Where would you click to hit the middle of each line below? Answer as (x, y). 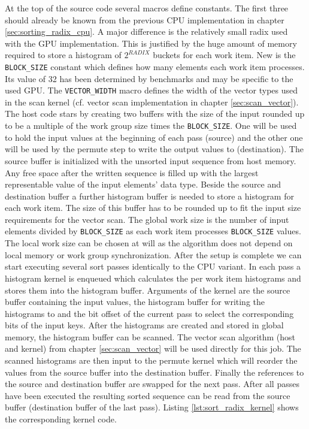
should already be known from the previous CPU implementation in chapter (145, 19)
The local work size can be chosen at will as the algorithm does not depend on (149, 243)
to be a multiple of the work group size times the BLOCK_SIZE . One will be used (151, 126)
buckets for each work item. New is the (224, 55)
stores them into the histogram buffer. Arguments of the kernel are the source (148, 290)
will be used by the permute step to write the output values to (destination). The (154, 149)
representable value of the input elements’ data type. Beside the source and (143, 184)
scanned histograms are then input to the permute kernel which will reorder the (151, 360)
